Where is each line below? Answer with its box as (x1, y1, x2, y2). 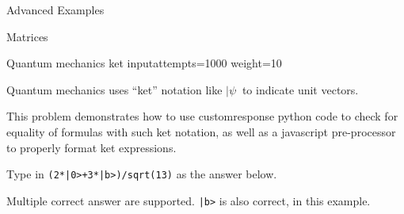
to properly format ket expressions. (6, 139, 177, 155)
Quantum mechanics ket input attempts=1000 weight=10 (6, 55, 282, 71)
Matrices (6, 28, 48, 44)
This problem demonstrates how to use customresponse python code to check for (6, 108, 398, 124)
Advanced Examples (6, 2, 105, 17)
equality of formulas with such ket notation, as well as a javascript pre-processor (6, 123, 396, 139)
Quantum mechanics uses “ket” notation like (6, 81, 223, 97)
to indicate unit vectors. (242, 81, 359, 97)
